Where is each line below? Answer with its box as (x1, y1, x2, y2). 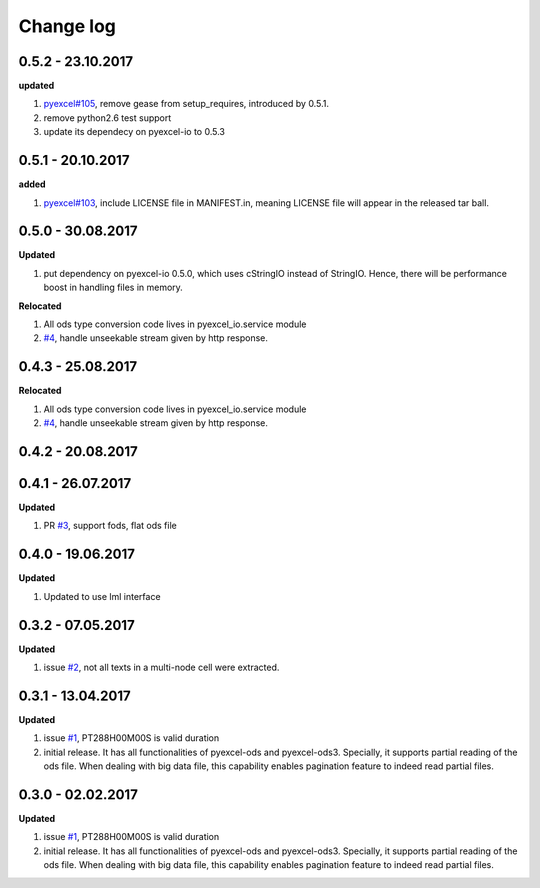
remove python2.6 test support (43, 111, 172, 124)
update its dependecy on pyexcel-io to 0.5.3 (43, 126, 225, 138)
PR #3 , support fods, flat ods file (43, 520, 177, 532)
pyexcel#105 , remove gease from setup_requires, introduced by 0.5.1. (43, 98, 330, 110)
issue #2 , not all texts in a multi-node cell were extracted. (43, 661, 280, 673)
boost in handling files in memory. (43, 281, 184, 294)
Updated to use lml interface (43, 590, 161, 602)
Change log (18, 15, 117, 37)
